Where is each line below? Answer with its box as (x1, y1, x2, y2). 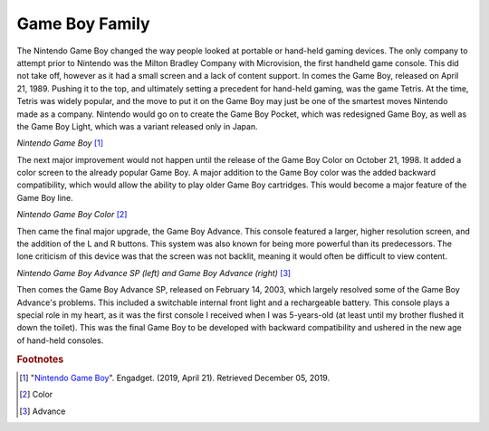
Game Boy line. (16, 192, 74, 203)
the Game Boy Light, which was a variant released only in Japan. (16, 120, 258, 131)
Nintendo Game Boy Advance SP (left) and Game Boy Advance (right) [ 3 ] (16, 267, 292, 278)
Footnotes (16, 353, 64, 366)
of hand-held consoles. (16, 335, 104, 346)
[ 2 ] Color (19, 389, 53, 400)
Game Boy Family (16, 14, 150, 34)
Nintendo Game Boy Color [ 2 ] (16, 209, 128, 220)
